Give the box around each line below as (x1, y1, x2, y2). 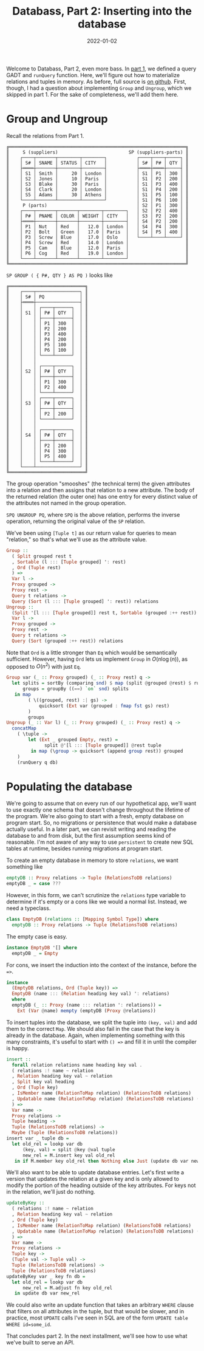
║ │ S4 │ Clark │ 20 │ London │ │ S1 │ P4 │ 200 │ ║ (6, 186, 189, 193)
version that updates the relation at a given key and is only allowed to (6, 1175, 179, 1183)
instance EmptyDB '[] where (6, 945, 78, 951)
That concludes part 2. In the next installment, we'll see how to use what (6, 1332, 188, 1340)
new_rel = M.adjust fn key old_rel (22, 1285, 113, 1291)
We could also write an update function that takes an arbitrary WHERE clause (6, 1301, 194, 1308)
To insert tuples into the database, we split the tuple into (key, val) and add (6, 1019, 197, 1026)
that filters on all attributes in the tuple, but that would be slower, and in (6, 1308, 184, 1315)
